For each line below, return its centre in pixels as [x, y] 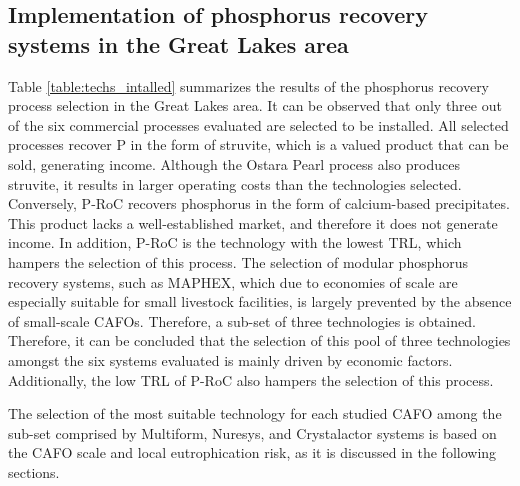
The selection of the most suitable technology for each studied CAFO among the [255, 413]
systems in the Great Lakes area [178, 43]
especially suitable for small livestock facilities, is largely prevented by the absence [260, 301]
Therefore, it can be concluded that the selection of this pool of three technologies [259, 340]
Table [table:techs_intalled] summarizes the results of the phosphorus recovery [249, 85]
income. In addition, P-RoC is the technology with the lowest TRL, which [235, 242]
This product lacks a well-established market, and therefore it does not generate [253, 222]
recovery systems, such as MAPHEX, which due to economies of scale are [233, 281]
